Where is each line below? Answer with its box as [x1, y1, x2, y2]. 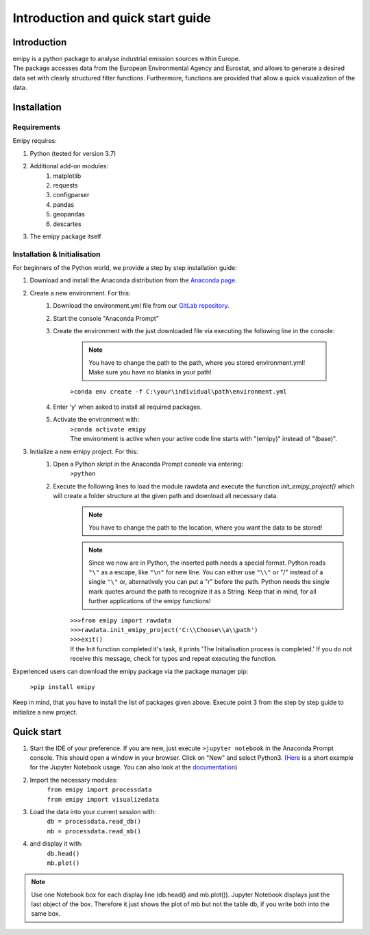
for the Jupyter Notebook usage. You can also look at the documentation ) [29, 763, 238, 771]
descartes [53, 220, 82, 228]
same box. [31, 910, 61, 918]
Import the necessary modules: [29, 776, 118, 784]
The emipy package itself [29, 232, 102, 240]
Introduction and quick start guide [12, 10, 212, 25]
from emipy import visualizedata [47, 796, 160, 803]
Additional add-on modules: [29, 162, 109, 170]
